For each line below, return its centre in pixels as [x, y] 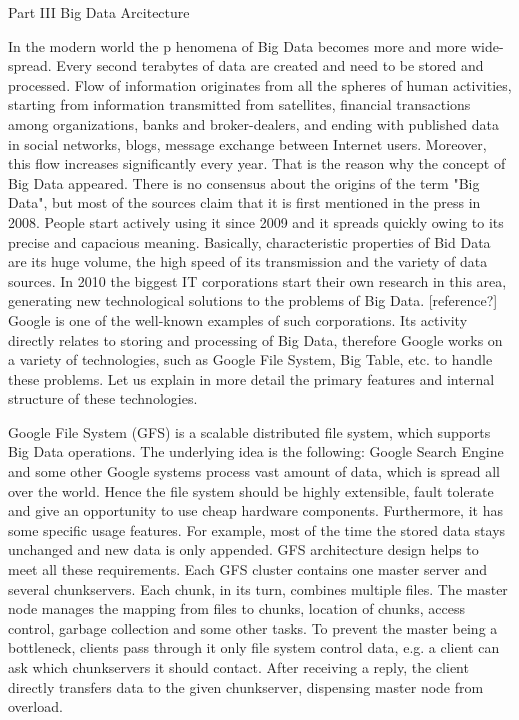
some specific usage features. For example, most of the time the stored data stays [257, 529]
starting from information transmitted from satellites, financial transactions [239, 104]
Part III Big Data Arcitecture [99, 12]
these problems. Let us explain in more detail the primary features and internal [251, 378]
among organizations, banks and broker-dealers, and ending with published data [253, 123]
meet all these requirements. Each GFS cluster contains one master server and [248, 569]
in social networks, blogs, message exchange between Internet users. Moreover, [247, 143]
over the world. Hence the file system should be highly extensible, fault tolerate [251, 490]
